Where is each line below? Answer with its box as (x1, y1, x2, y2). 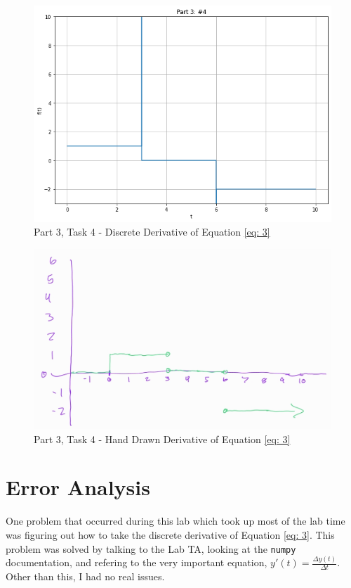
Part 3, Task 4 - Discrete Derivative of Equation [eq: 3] (34, 224, 270, 239)
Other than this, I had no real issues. (6, 569, 165, 584)
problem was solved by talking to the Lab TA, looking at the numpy (6, 541, 296, 556)
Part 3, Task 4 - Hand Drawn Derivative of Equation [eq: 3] (34, 431, 291, 446)
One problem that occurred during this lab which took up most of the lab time (6, 513, 345, 528)
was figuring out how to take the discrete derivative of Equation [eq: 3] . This (6, 527, 335, 542)
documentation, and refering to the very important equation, (6, 555, 267, 570)
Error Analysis (6, 473, 150, 501)
